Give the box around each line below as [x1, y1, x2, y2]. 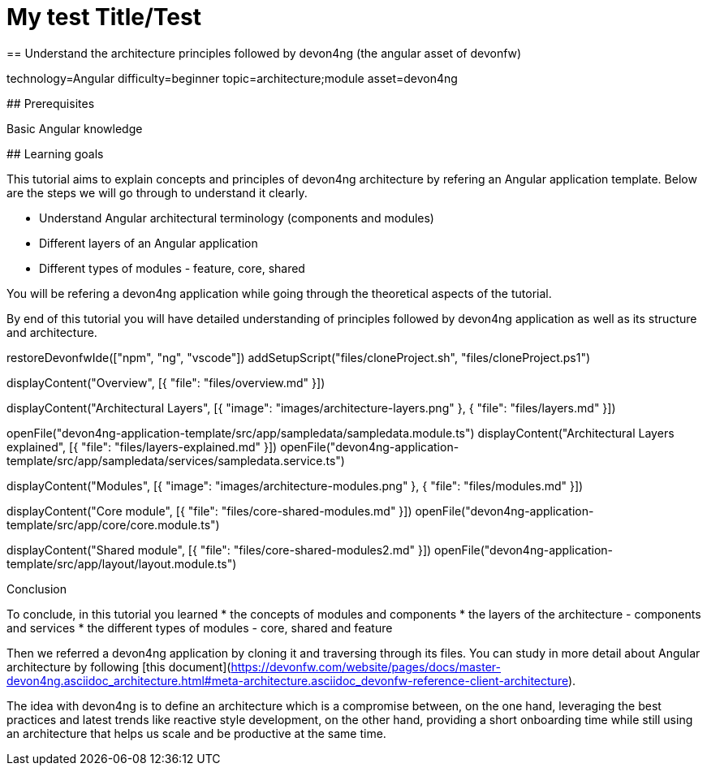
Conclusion [6, 581, 67, 596]
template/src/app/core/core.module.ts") [6, 517, 220, 532]
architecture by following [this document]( [6, 659, 231, 674]
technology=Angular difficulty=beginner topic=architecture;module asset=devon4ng [6, 71, 458, 85]
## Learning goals [6, 146, 104, 161]
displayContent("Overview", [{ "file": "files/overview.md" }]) [6, 375, 325, 390]
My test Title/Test [6, 3, 201, 31]
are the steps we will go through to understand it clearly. [6, 185, 308, 200]
